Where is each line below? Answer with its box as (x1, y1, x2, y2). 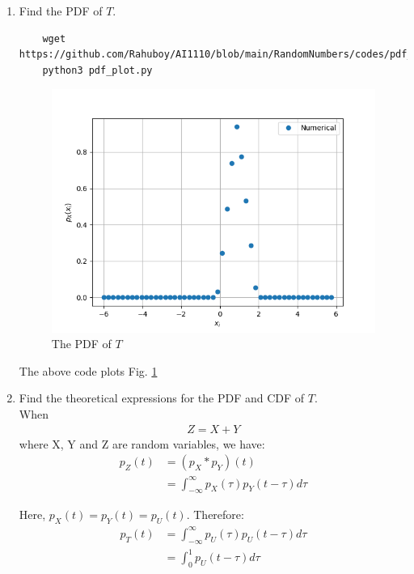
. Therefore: (186, 506, 244, 523)
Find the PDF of (19, 2, 103, 19)
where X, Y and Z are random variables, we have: (19, 435, 265, 452)
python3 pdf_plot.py (42, 64, 153, 76)
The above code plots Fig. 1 (19, 362, 158, 379)
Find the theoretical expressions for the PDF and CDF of (19, 389, 305, 406)
